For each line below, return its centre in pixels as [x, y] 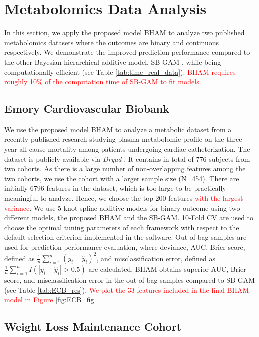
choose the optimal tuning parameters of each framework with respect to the [122, 227]
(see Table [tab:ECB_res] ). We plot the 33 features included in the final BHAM [127, 290]
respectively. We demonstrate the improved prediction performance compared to [127, 52]
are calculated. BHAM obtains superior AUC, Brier [167, 269]
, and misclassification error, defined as [156, 258]
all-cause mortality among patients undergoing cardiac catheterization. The [135, 149]
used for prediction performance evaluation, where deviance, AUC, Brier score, [125, 247]
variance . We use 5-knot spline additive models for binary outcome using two [122, 208]
